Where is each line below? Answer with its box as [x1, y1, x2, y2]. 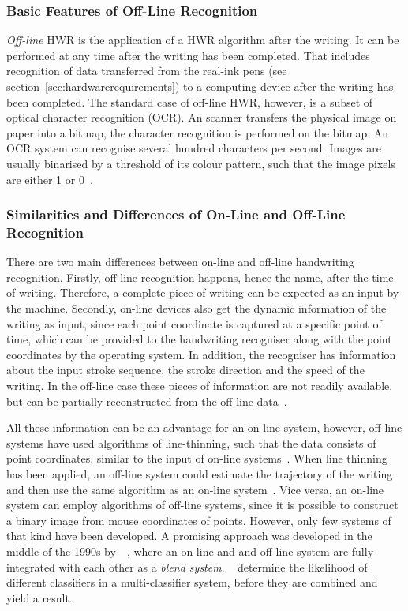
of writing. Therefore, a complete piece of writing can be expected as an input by [6, 284, 399, 301]
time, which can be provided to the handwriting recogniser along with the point [6, 331, 392, 347]
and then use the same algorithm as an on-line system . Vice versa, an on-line [6, 481, 384, 497]
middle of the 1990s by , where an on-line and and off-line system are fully [6, 542, 374, 559]
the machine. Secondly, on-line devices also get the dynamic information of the [6, 300, 387, 317]
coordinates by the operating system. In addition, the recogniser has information [6, 346, 396, 362]
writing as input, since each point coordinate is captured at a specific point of [6, 315, 382, 332]
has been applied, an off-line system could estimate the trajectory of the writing [6, 466, 393, 482]
